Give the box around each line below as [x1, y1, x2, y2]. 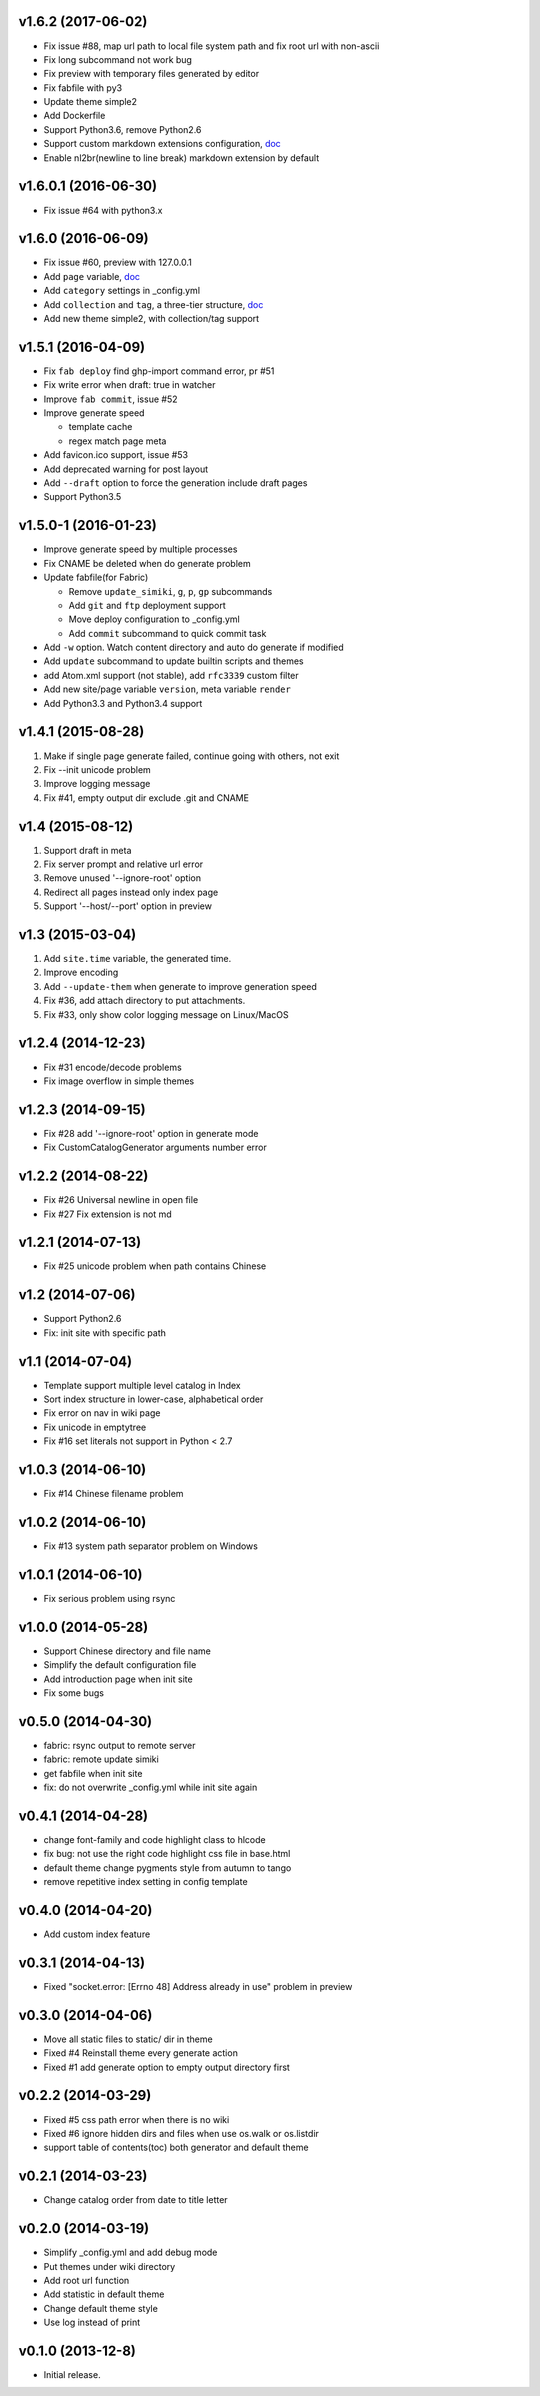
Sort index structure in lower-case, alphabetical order [43, 1393, 264, 1405]
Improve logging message [43, 778, 151, 790]
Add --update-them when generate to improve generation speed [43, 980, 317, 992]
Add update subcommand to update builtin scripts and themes [43, 655, 304, 667]
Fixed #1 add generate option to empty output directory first [43, 2061, 290, 2073]
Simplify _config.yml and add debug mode [43, 2246, 218, 2259]
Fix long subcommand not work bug [43, 53, 192, 65]
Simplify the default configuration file [43, 1659, 197, 1671]
